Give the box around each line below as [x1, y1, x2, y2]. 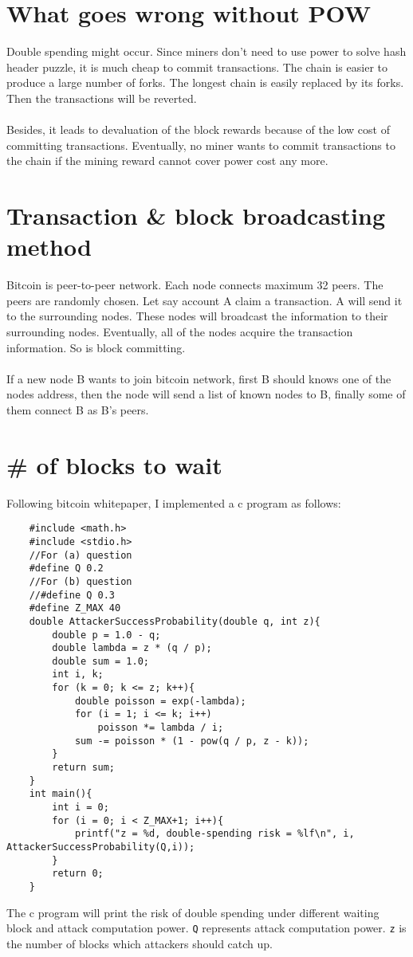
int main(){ [29, 788, 92, 800]
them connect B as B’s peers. [6, 401, 149, 418]
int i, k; [52, 669, 104, 680]
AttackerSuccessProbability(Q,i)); [6, 841, 195, 853]
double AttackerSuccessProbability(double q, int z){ [29, 615, 321, 627]
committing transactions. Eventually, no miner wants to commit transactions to [6, 136, 395, 153]
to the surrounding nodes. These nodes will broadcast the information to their [6, 308, 388, 324]
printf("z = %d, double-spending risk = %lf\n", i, [74, 828, 355, 840]
